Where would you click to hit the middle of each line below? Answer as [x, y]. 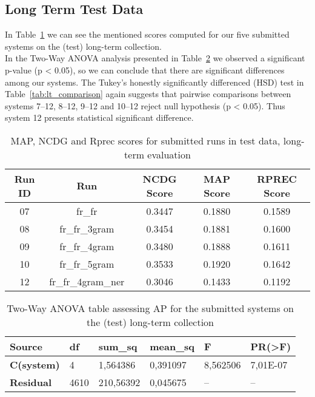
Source [26, 346]
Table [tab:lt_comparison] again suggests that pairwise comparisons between [148, 94]
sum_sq [118, 346]
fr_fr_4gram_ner [87, 281]
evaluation [169, 154]
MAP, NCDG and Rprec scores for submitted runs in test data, [145, 140]
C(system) [35, 364]
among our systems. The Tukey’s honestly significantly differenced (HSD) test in [154, 82]
